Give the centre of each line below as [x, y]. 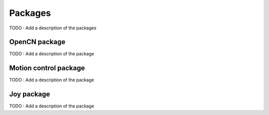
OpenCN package [37, 42]
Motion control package [47, 68]
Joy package [30, 94]
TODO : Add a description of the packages [53, 28]
